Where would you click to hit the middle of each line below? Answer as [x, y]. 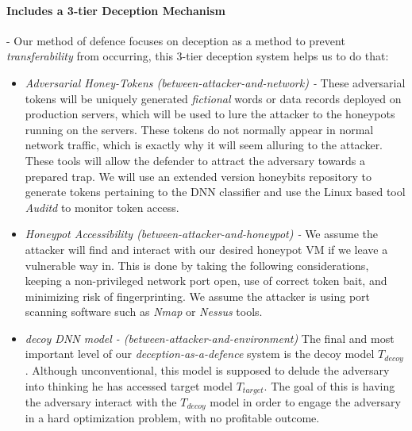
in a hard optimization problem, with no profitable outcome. [172, 418]
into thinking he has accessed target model [129, 385]
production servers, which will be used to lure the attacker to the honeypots [210, 114]
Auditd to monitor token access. [102, 207]
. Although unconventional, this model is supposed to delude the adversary [207, 369]
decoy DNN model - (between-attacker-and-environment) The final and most [210, 338]
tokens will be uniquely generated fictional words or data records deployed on [213, 98]
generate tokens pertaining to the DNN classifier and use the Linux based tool [215, 192]
